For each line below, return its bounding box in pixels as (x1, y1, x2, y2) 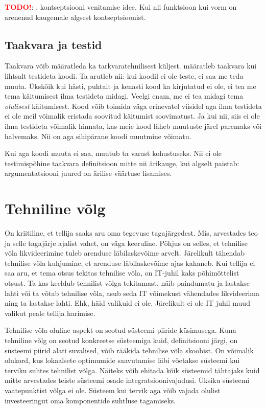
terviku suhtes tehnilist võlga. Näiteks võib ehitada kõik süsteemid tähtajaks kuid (5, 365, 260, 375)
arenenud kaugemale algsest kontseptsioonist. (5, 11, 146, 22)
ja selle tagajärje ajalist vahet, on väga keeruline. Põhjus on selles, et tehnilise (5, 237, 248, 248)
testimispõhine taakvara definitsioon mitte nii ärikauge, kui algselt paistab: (5, 157, 239, 168)
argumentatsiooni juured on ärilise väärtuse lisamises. (5, 168, 172, 178)
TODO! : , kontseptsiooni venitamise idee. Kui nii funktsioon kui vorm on (5, 2, 237, 12)
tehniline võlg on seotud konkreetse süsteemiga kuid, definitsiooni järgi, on (5, 334, 238, 345)
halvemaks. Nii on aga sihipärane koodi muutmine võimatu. (5, 130, 191, 141)
